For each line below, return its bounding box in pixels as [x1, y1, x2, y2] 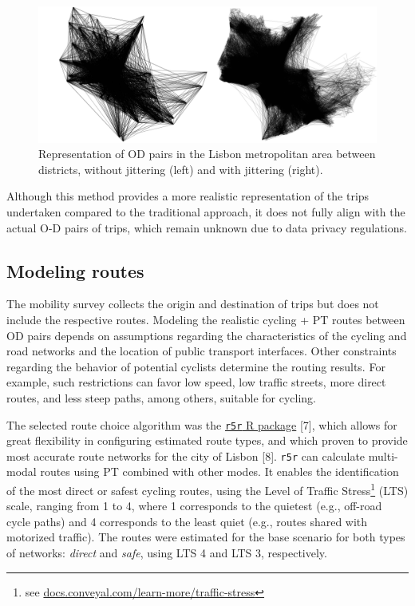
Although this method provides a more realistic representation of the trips [6, 188, 370, 204]
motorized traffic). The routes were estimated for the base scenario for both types [6, 529, 405, 545]
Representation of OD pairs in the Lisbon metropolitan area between [38, 145, 376, 162]
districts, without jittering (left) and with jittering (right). [38, 160, 323, 177]
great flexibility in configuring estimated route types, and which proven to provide [6, 432, 408, 449]
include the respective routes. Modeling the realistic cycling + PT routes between [6, 311, 405, 327]
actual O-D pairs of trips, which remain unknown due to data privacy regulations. [6, 219, 407, 236]
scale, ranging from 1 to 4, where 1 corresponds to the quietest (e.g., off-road [6, 497, 382, 514]
